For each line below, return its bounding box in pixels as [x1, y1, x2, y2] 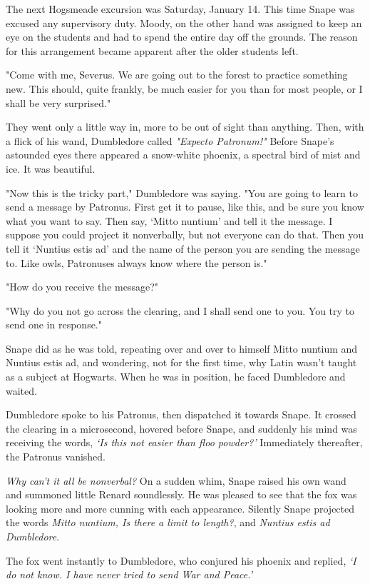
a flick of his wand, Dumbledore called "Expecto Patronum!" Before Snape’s [6, 133, 334, 148]
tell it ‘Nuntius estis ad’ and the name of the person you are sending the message [6, 241, 360, 256]
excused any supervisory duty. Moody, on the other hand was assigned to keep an [6, 15, 362, 30]
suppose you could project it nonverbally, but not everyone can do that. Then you [6, 227, 364, 242]
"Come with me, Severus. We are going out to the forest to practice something [6, 67, 348, 82]
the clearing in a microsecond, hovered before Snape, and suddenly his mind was [6, 421, 357, 436]
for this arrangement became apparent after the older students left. [6, 43, 299, 58]
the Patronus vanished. [6, 449, 106, 464]
